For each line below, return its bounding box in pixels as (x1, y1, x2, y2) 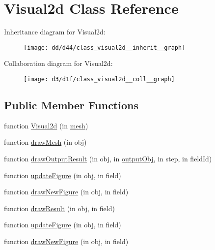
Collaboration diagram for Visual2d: (4, 58, 113, 68)
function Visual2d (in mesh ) (4, 120, 88, 130)
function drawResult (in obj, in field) (4, 203, 115, 213)
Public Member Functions (4, 97, 138, 113)
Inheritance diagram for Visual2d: (4, 27, 106, 37)
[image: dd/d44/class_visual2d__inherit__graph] (24, 44, 186, 51)
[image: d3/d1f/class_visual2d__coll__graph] (24, 75, 175, 83)
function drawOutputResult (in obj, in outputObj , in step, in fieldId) (4, 154, 212, 164)
